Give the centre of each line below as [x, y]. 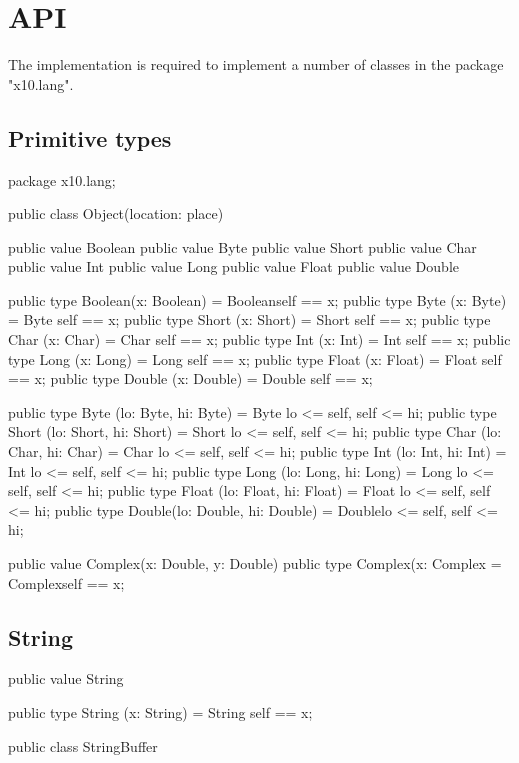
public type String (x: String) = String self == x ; [160, 712]
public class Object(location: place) [116, 213]
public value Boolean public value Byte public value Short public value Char [242, 246]
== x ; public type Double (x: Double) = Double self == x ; [190, 378]
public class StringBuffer [83, 745]
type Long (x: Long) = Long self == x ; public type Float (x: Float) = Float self [255, 358]
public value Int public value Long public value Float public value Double [233, 266]
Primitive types [90, 137]
